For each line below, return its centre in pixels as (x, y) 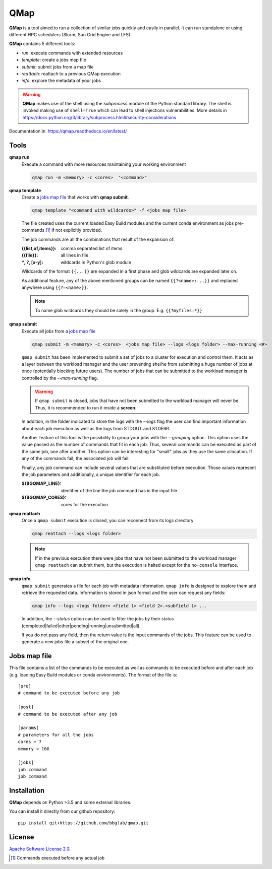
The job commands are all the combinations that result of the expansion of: (98, 239)
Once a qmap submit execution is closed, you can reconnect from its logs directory (108, 521)
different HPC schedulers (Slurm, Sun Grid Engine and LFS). (70, 34)
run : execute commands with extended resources (72, 53)
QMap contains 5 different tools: (42, 44)
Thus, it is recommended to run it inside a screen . (86, 407)
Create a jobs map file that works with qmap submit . (75, 197)
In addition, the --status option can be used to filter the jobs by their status (98, 619)
